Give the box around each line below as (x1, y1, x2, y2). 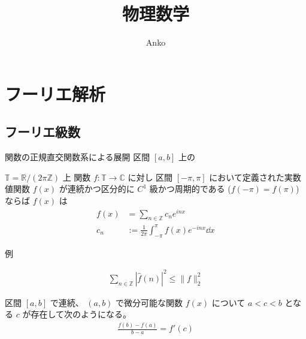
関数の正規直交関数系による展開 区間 (5, 151, 150, 163)
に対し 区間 (128, 170, 173, 183)
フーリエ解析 (5, 81, 106, 106)
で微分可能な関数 (116, 296, 183, 308)
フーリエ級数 (5, 122, 80, 141)
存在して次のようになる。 (31, 308, 131, 320)
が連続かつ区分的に (59, 182, 135, 195)
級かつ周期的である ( (149, 182, 231, 195)
